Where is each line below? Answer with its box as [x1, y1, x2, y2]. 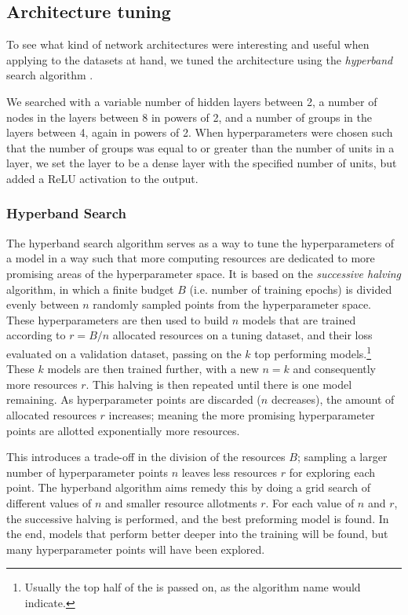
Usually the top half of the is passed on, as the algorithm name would [24, 579, 361, 595]
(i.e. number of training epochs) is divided [189, 280, 392, 297]
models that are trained [242, 311, 356, 328]
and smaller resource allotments [104, 494, 257, 511]
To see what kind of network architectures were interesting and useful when [6, 36, 370, 53]
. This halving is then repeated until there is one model [86, 375, 352, 392]
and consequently [293, 361, 376, 377]
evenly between [6, 296, 79, 313]
